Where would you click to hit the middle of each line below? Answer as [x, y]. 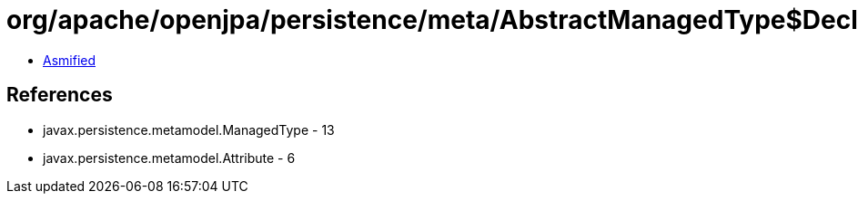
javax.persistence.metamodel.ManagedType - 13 [189, 129]
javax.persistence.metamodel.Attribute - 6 [169, 158]
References [60, 95]
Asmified [70, 60]
